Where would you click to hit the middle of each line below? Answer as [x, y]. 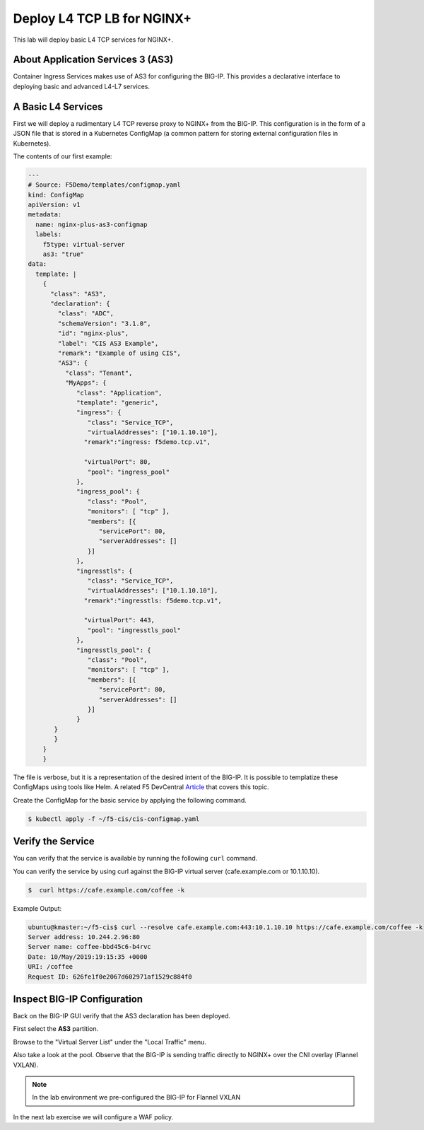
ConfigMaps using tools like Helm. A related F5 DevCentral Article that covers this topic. [141, 787]
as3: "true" [64, 254]
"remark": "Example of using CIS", [119, 353]
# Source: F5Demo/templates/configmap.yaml [105, 185]
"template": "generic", [118, 402]
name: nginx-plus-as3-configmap [92, 224]
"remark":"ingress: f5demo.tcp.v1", [147, 442]
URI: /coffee [51, 967]
